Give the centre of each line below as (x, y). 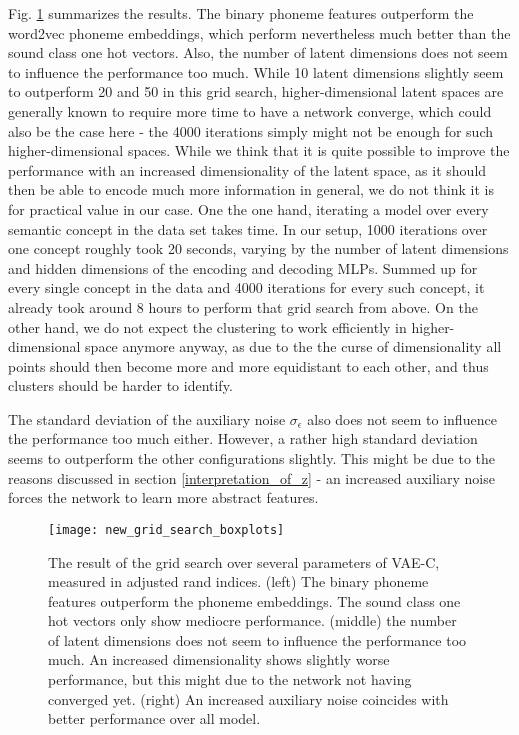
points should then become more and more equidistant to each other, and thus (248, 365)
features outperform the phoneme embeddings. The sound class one (254, 600)
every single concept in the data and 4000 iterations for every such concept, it (246, 287)
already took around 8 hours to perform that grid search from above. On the (243, 306)
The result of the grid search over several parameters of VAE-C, (244, 561)
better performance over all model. (154, 718)
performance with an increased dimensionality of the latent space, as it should (247, 169)
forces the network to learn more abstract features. (163, 497)
